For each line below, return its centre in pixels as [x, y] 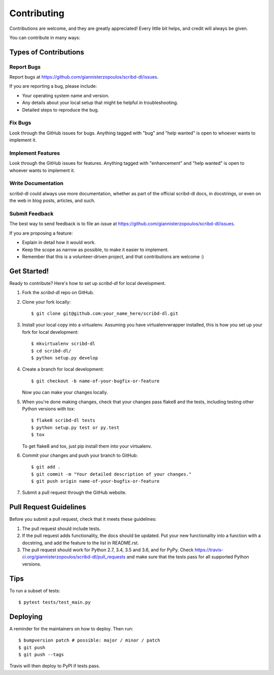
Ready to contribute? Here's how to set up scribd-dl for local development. [88, 283]
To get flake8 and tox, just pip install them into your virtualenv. [87, 446]
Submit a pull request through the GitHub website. [74, 492]
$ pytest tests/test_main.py [55, 602]
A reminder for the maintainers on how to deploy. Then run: [71, 628]
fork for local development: [50, 332]
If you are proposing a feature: [41, 233]
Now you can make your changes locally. [65, 393]
